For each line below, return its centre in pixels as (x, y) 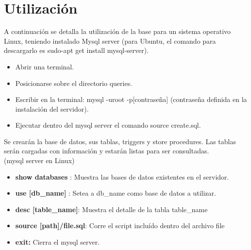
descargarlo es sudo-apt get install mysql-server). (76, 50)
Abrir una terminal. (45, 66)
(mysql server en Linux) (39, 160)
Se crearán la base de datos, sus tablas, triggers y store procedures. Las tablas (120, 141)
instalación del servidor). (52, 108)
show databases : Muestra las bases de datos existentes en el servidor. (122, 176)
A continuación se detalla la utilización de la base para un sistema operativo (117, 31)
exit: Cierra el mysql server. (58, 242)
